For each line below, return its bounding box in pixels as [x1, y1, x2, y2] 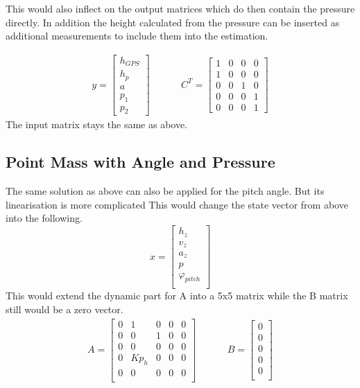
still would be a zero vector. [6, 301, 123, 316]
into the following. [6, 211, 83, 225]
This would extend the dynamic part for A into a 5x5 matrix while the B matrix [6, 288, 348, 303]
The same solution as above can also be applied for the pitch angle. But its [6, 184, 325, 198]
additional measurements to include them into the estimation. [6, 28, 268, 43]
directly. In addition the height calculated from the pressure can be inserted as [6, 15, 340, 29]
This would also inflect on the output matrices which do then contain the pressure [6, 1, 355, 15]
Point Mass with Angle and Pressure [6, 151, 275, 173]
